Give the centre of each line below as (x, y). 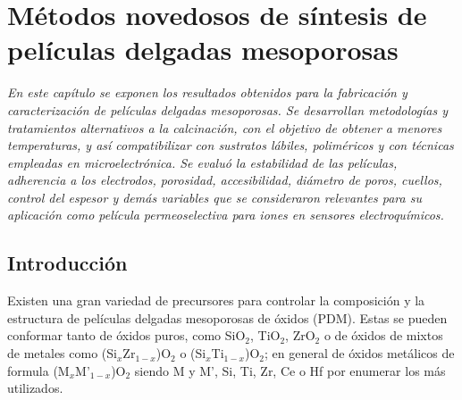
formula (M (38, 370)
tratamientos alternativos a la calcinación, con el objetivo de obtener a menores (225, 127)
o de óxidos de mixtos (383, 335)
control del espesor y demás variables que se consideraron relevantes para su (214, 197)
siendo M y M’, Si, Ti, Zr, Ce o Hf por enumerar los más (290, 370)
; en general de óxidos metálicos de (360, 353)
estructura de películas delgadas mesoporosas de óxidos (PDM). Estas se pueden (227, 317)
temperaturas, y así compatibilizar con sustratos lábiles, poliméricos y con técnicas (231, 145)
